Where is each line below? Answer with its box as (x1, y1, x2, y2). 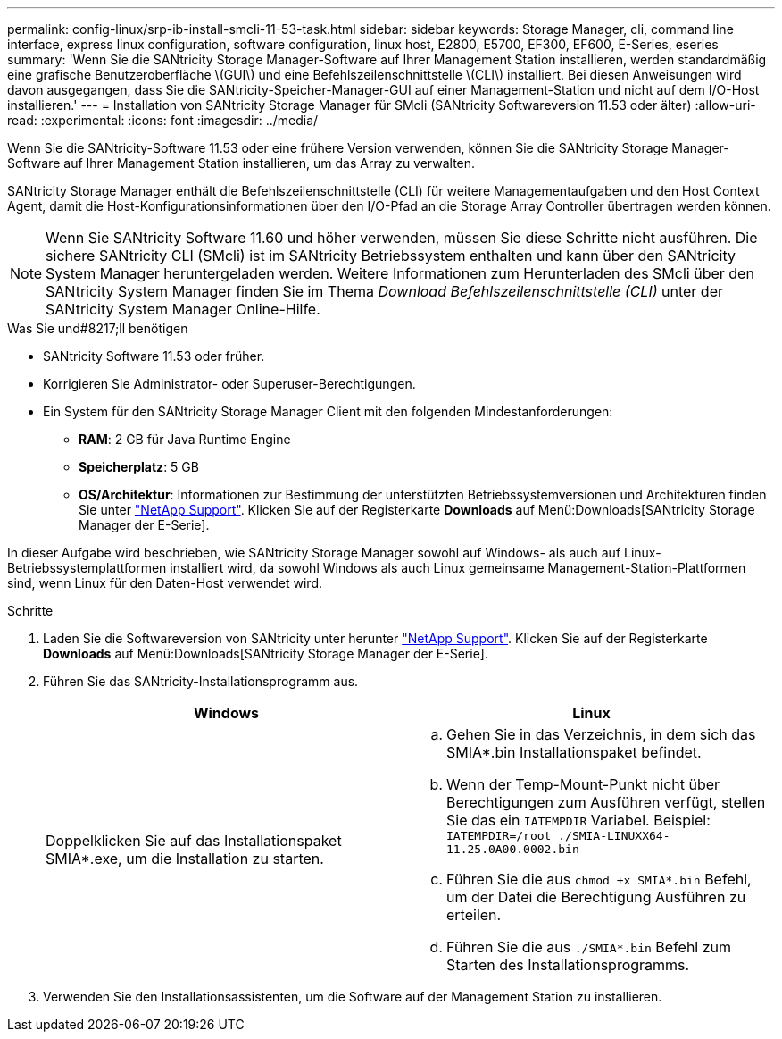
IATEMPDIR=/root (446, 829, 552, 842)
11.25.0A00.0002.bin (446, 842, 579, 856)
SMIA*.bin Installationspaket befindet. (446, 743, 702, 761)
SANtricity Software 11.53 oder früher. (43, 348, 265, 364)
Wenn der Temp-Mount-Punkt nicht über (446, 775, 720, 793)
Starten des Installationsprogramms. (446, 956, 690, 974)
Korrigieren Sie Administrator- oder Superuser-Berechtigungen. (43, 376, 416, 391)
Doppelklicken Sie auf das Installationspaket (46, 832, 342, 850)
